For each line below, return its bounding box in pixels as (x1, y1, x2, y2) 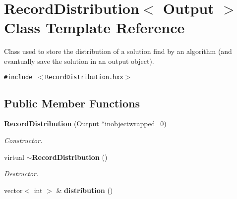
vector (4, 185, 23, 195)
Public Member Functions (4, 95, 140, 110)
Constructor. (4, 135, 43, 145)
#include (4, 73, 33, 81)
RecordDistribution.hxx (45, 73, 123, 81)
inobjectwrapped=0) (105, 118, 167, 129)
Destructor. (4, 168, 39, 179)
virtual (4, 151, 24, 162)
